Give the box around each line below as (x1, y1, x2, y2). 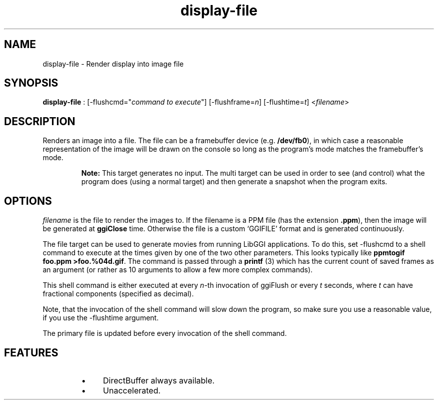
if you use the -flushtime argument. (42, 313, 159, 322)
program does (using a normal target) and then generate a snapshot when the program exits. (81, 177, 387, 186)
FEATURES (4, 346, 58, 359)
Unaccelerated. (103, 385, 161, 395)
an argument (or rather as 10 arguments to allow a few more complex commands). (42, 265, 313, 274)
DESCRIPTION (4, 115, 75, 128)
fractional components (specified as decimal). (42, 289, 194, 298)
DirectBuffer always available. (103, 375, 215, 385)
